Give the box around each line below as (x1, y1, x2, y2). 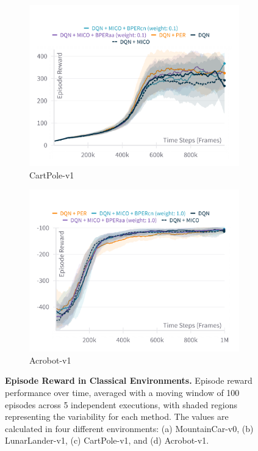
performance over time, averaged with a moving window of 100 (5, 386, 240, 399)
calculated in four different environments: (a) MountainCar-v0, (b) (5, 422, 254, 435)
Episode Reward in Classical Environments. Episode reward (5, 374, 253, 387)
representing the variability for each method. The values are (5, 410, 229, 423)
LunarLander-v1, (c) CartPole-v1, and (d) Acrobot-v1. (5, 434, 209, 447)
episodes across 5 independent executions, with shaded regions (5, 398, 237, 411)
